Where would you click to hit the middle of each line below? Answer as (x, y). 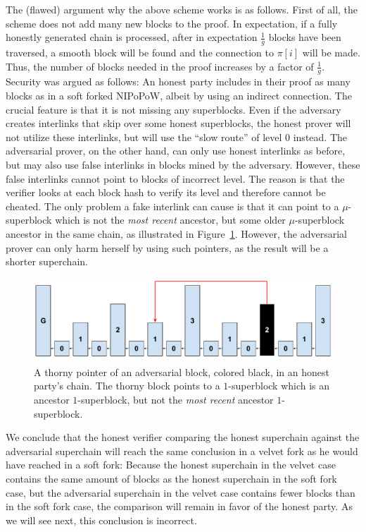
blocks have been (305, 37)
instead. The (320, 137)
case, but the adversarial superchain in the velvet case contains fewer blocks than (181, 492)
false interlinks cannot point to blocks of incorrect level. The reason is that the (175, 178)
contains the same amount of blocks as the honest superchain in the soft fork (171, 478)
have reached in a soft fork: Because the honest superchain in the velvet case (171, 465)
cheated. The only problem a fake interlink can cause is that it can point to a (172, 206)
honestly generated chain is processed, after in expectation (132, 37)
